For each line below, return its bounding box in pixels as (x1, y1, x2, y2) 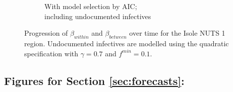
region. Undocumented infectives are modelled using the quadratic (24, 38, 229, 48)
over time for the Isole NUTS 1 (129, 28, 225, 38)
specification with (24, 48, 79, 58)
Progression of (24, 28, 68, 38)
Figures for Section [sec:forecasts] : (4, 72, 185, 88)
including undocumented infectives (44, 11, 151, 21)
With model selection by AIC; (44, 1, 137, 11)
